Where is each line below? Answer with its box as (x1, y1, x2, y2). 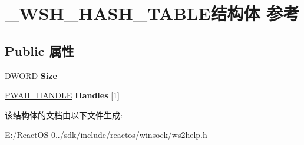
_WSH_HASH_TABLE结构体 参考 (5, 1, 300, 25)
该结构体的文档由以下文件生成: (5, 108, 123, 121)
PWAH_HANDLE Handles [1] (5, 89, 120, 101)
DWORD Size (5, 69, 57, 81)
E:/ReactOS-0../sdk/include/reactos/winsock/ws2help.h (5, 128, 207, 141)
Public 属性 (5, 41, 74, 60)
